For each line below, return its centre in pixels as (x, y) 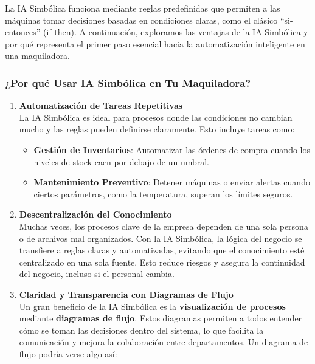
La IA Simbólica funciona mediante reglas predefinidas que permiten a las (143, 8)
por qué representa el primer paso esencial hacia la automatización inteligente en (155, 43)
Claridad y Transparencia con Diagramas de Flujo (126, 294)
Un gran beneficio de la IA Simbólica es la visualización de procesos (152, 306)
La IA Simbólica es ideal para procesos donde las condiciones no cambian (156, 117)
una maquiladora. (38, 56)
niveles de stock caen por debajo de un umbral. (121, 161)
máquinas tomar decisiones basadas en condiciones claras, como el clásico (141, 20)
